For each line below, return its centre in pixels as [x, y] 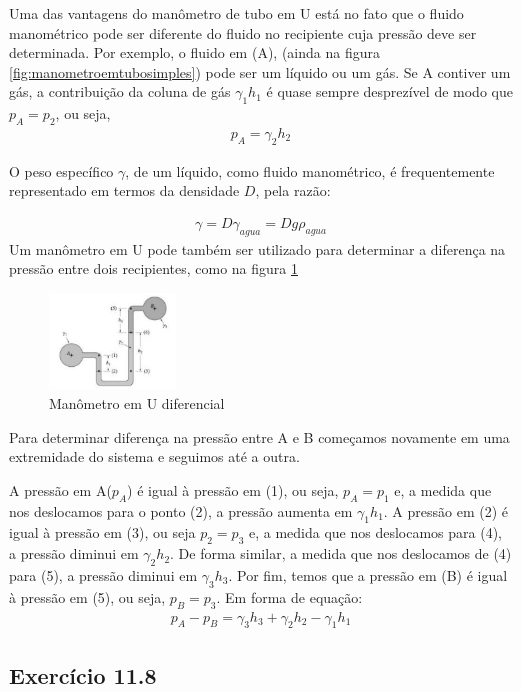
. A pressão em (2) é [446, 510]
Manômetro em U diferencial [137, 402]
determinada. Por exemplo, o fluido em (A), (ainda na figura [194, 52]
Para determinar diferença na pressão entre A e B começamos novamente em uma [259, 436]
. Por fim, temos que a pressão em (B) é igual [368, 574]
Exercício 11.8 [83, 674]
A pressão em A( [60, 489]
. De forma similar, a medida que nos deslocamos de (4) [341, 553]
